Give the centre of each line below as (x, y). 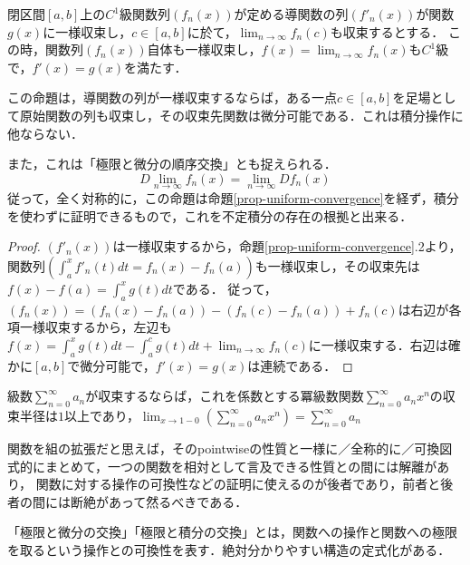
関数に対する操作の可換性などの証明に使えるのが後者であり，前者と (238, 484)
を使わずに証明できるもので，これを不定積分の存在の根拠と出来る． (210, 215)
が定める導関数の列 (291, 14)
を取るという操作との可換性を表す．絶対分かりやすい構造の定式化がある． (229, 549)
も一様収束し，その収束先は (337, 265)
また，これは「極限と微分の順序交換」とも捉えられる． (172, 164)
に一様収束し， (87, 31)
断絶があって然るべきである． (159, 501)
